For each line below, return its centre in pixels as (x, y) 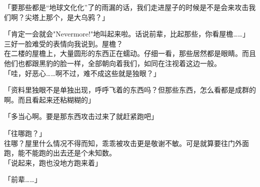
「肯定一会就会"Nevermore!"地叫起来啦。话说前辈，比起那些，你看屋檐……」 (127, 34)
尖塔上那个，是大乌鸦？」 (67, 17)
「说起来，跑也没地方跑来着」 (53, 162)
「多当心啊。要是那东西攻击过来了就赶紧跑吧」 (81, 116)
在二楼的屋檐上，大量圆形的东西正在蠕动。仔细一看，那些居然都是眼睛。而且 (130, 53)
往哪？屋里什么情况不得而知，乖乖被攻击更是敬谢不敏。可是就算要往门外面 (126, 143)
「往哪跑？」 (25, 133)
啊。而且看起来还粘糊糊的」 (49, 99)
